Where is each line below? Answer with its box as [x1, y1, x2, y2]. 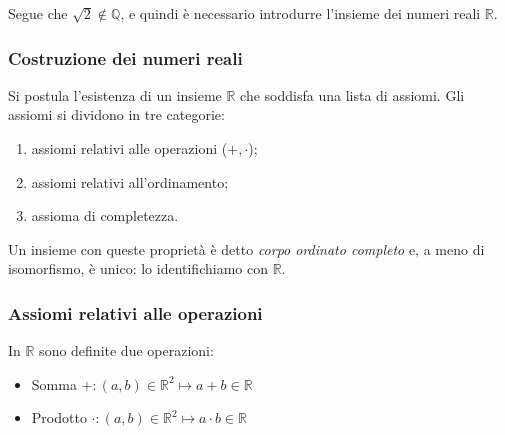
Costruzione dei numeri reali [8, 45, 243, 70]
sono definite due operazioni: [39, 340, 214, 361]
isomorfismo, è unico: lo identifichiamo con [8, 258, 268, 279]
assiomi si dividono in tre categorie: [8, 104, 225, 125]
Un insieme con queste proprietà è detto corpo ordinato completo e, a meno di [8, 238, 485, 259]
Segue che [8, 3, 68, 23]
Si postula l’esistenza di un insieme [8, 84, 222, 105]
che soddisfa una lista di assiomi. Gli [240, 84, 465, 105]
